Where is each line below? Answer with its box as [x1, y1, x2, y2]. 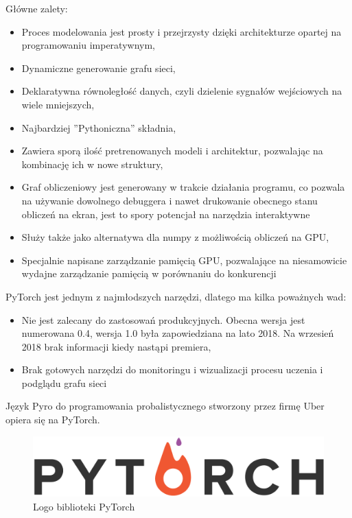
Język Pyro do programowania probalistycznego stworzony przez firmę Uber [5, 399, 325, 413]
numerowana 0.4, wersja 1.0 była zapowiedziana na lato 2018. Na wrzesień [21, 326, 334, 340]
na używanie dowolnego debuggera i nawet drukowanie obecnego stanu [21, 193, 318, 207]
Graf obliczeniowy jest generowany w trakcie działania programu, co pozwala [21, 180, 345, 194]
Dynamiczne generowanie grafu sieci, [21, 60, 176, 75]
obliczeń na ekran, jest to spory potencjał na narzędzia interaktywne [21, 207, 310, 221]
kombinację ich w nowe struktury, [21, 156, 163, 171]
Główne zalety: [5, 1, 68, 15]
